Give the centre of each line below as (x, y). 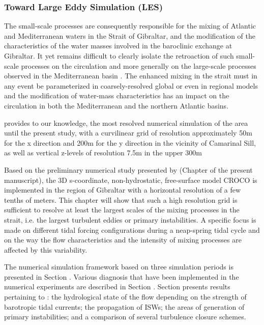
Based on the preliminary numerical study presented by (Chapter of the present (128, 169)
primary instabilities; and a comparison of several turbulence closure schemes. (125, 317)
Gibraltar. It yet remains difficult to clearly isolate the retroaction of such (119, 56)
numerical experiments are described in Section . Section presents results (117, 287)
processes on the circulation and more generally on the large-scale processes (139, 65)
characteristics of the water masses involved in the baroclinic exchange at (118, 46)
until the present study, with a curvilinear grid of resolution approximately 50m (128, 133)
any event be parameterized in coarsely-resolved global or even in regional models (131, 85)
